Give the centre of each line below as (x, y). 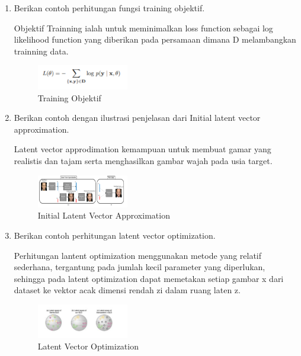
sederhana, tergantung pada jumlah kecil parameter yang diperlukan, (140, 267)
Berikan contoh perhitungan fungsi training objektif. (109, 8)
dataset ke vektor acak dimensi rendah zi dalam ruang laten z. (127, 290)
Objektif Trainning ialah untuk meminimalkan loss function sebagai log (143, 28)
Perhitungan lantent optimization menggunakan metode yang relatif (138, 255)
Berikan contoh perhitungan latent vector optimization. (115, 235)
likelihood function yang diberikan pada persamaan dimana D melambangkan (155, 39)
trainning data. (41, 51)
